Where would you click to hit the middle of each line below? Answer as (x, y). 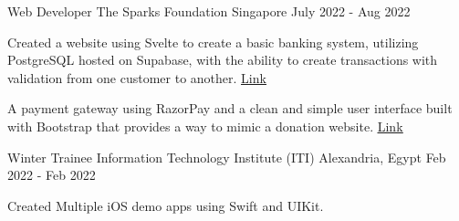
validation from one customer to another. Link (137, 77)
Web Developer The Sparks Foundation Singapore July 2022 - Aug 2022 (209, 11)
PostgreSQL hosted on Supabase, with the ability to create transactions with (223, 60)
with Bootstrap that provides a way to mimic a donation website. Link (205, 126)
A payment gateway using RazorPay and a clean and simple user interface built (230, 108)
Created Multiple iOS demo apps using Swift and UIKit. (166, 205)
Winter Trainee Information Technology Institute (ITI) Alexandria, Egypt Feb (227, 157)
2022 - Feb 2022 (52, 175)
